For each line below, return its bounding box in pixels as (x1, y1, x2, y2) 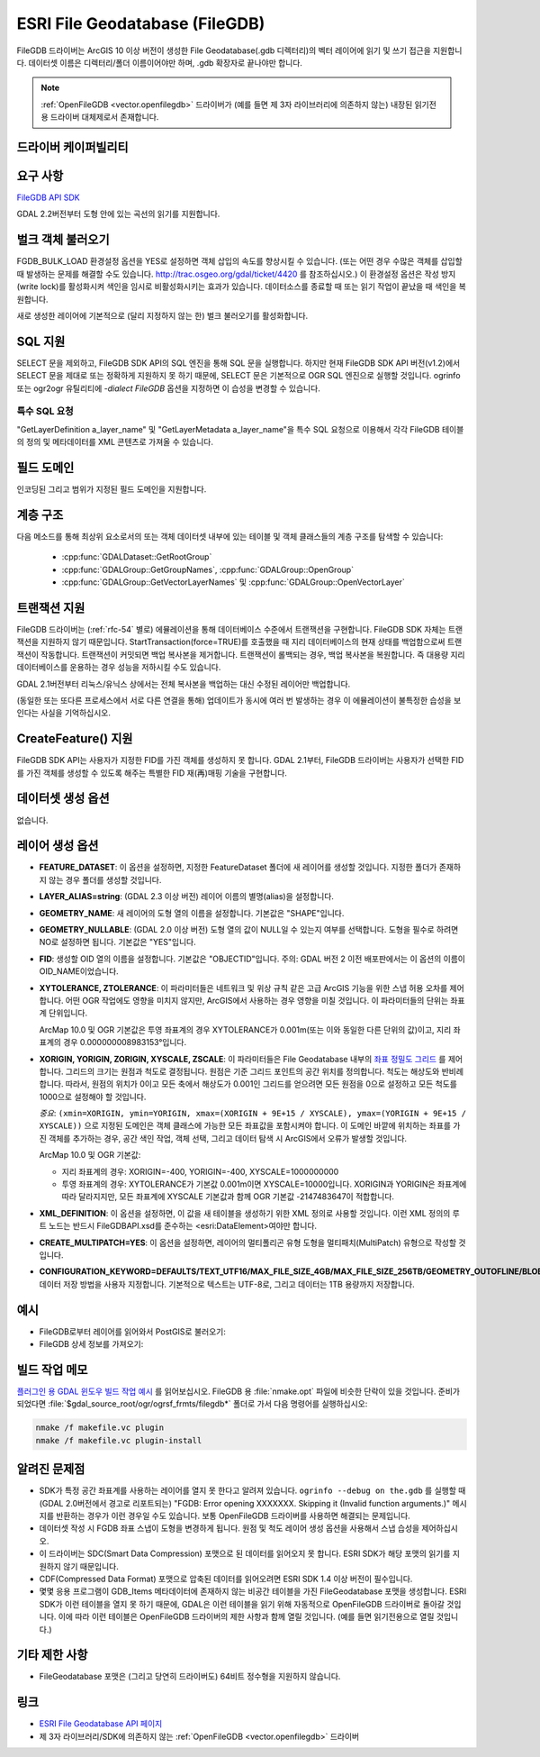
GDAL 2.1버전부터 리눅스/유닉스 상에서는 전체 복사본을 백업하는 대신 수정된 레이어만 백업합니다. (16, 678, 351, 689)
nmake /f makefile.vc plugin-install (35, 1435, 202, 1445)
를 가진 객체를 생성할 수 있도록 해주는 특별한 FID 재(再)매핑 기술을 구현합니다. (16, 767, 288, 778)
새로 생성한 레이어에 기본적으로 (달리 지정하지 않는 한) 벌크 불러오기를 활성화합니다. (16, 310, 309, 321)
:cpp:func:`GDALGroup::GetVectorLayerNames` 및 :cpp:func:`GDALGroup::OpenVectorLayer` (61, 577, 405, 587)
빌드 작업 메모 (16, 1361, 88, 1378)
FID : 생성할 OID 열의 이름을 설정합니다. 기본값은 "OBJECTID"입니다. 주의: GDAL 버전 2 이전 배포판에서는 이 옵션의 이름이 (39, 953, 465, 964)
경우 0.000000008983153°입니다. (63, 1037, 187, 1048)
